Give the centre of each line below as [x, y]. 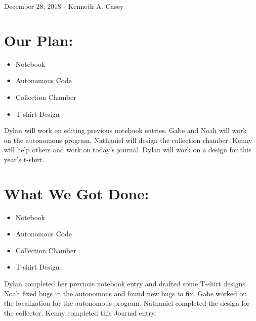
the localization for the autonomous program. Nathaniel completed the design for [127, 303]
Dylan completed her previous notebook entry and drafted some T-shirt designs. [126, 283]
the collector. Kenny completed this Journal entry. [80, 312]
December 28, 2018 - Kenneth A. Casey [64, 6]
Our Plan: [39, 40]
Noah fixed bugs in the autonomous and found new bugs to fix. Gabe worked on [126, 293]
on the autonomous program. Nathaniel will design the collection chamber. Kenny [128, 140]
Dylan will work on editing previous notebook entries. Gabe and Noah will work [126, 130]
